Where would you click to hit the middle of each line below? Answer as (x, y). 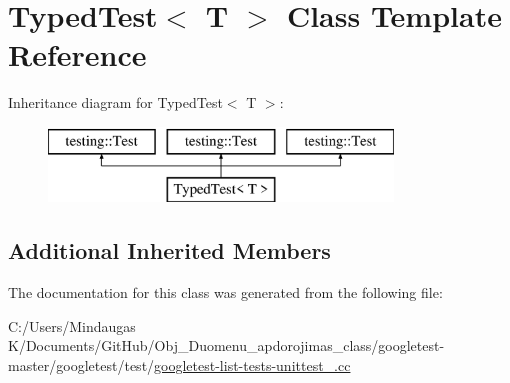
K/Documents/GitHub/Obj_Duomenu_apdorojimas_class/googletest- (226, 345)
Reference (77, 54)
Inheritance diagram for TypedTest (115, 102)
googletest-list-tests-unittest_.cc (252, 365)
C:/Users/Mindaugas (72, 325)
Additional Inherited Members (169, 250)
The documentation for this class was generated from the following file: (225, 292)
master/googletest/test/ (81, 365)
